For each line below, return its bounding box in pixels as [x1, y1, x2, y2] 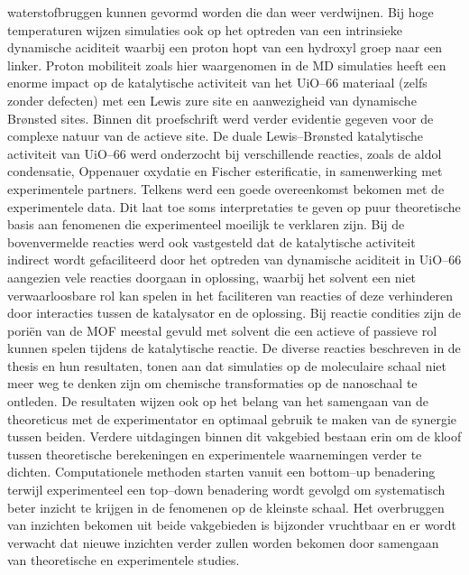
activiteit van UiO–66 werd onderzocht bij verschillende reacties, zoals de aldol [7, 144, 442, 162]
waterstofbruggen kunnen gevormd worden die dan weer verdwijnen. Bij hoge [7, 3, 434, 21]
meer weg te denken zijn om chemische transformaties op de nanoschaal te [7, 374, 418, 393]
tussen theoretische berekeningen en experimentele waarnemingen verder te [7, 444, 422, 463]
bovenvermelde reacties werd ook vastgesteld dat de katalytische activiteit [7, 232, 416, 251]
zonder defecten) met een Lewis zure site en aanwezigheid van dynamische [7, 90, 417, 109]
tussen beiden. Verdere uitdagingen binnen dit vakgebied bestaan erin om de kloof [7, 427, 462, 446]
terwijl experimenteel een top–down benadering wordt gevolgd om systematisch [7, 480, 446, 499]
